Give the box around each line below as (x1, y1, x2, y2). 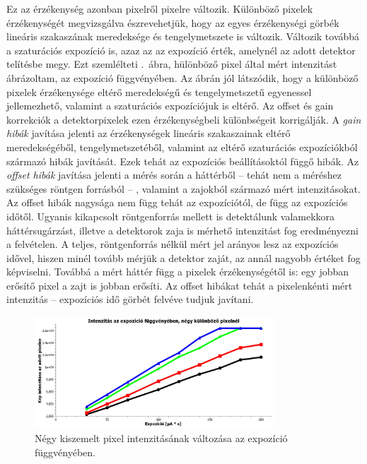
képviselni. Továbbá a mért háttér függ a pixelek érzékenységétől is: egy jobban (6, 264, 349, 279)
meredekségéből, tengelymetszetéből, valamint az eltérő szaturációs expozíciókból (6, 139, 358, 154)
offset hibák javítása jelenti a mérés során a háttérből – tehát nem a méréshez (6, 167, 342, 182)
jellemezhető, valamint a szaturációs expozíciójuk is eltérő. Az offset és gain (6, 98, 334, 113)
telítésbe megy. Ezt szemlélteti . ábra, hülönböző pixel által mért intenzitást (6, 56, 337, 71)
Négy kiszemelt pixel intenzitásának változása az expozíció (35, 430, 288, 445)
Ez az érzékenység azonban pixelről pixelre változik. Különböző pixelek (6, 1, 313, 16)
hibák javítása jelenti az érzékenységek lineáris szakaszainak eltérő (6, 126, 291, 141)
